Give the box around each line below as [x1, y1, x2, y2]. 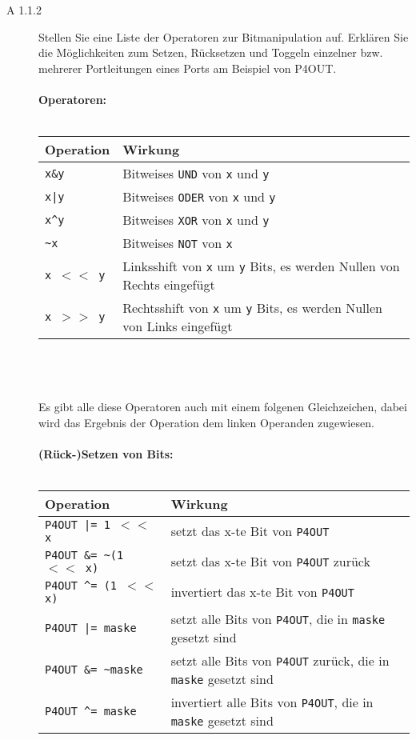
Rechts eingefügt [122, 275, 215, 294]
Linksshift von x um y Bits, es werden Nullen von [122, 257, 400, 276]
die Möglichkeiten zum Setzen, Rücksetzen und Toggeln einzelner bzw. [38, 44, 383, 61]
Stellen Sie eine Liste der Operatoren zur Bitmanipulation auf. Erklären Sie [38, 28, 409, 45]
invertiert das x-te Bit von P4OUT [170, 582, 354, 602]
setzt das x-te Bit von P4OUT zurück [170, 552, 370, 571]
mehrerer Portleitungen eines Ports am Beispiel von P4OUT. [38, 59, 337, 76]
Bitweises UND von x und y [122, 164, 270, 183]
